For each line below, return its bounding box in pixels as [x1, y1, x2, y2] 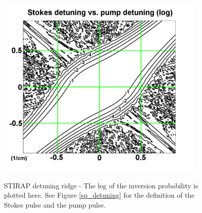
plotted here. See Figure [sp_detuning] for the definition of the [4, 190, 195, 200]
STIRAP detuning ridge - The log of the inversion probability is [4, 180, 198, 190]
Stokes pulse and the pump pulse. [4, 199, 106, 210]
